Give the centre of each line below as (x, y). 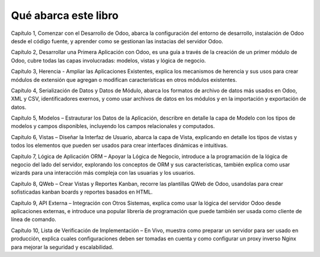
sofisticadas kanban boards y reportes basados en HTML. (82, 192)
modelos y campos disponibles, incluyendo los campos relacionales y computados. (113, 126)
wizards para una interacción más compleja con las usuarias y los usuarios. (103, 173)
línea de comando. (33, 220)
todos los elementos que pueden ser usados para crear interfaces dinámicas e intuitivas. (119, 146)
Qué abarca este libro (65, 15)
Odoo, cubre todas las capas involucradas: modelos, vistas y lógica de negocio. (108, 60)
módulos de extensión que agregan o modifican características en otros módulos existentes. (124, 79)
